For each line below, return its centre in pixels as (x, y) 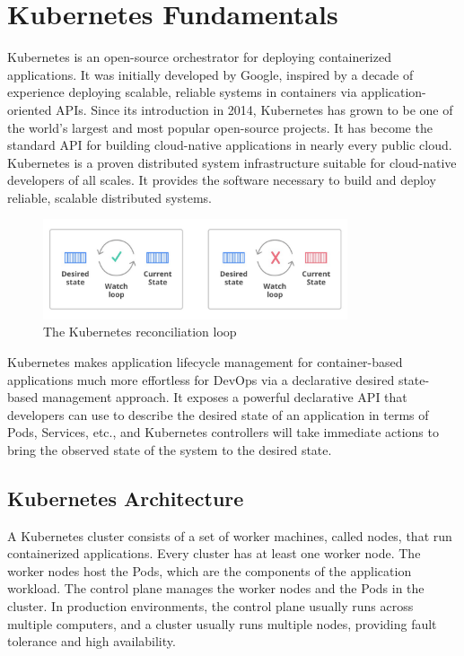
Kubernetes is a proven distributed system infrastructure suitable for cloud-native (232, 162)
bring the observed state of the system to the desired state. (170, 449)
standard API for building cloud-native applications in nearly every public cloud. (230, 145)
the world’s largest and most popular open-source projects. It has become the (220, 127)
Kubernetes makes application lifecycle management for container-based (205, 361)
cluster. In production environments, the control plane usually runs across (210, 606)
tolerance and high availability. (92, 641)
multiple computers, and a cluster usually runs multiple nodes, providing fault (222, 623)
